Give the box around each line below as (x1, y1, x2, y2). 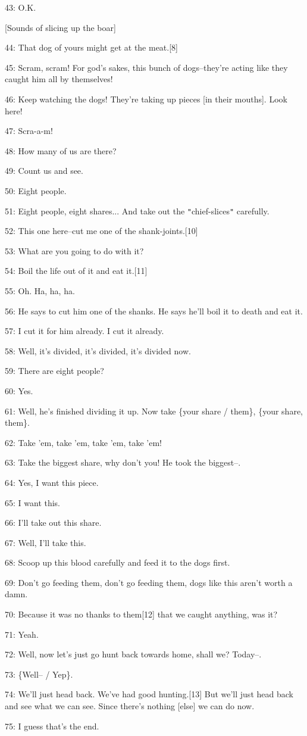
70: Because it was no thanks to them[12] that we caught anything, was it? (5, 608, 278, 620)
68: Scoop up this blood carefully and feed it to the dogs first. (5, 556, 230, 569)
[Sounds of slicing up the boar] (5, 21, 116, 33)
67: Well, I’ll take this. (5, 536, 86, 548)
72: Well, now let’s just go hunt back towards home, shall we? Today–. (5, 648, 262, 660)
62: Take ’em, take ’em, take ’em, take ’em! (5, 436, 162, 448)
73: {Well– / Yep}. (5, 668, 73, 680)
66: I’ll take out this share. (5, 516, 102, 529)
